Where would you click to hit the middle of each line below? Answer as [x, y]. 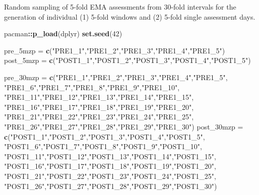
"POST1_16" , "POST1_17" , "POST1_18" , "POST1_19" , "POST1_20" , [110, 166]
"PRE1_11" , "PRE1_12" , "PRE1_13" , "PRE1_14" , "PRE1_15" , [99, 97]
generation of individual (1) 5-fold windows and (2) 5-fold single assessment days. [130, 16]
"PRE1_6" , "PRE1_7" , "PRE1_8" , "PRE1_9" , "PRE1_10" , [92, 87]
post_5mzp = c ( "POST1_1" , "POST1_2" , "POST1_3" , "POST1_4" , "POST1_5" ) [127, 60]
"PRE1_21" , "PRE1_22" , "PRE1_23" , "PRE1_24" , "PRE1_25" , [99, 117]
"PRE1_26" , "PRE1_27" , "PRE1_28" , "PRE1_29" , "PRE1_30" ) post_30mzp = [124, 126]
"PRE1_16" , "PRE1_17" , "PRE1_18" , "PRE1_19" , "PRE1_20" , [99, 107]
